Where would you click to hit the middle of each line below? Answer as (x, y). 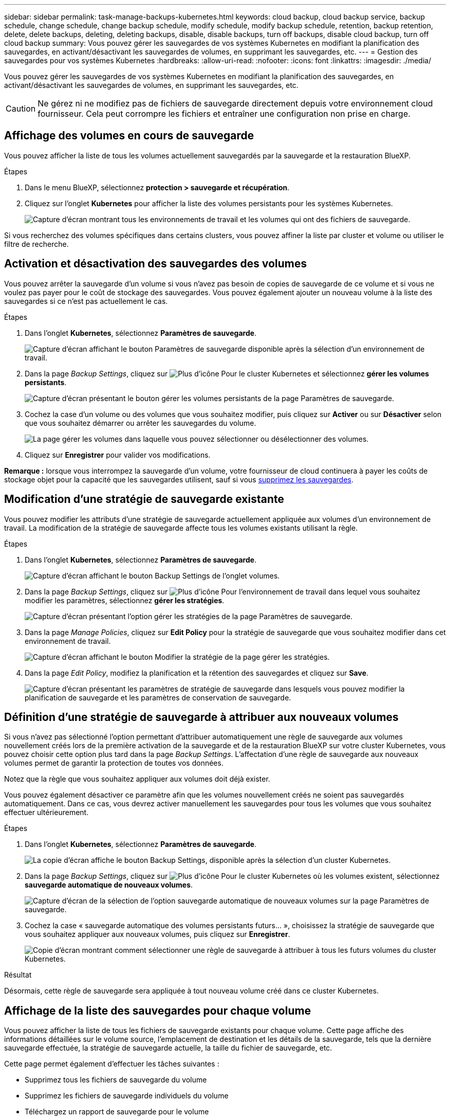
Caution (21, 109)
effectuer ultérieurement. (46, 812)
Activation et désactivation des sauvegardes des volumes (156, 264)
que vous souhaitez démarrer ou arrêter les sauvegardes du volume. (140, 423)
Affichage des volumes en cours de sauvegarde (129, 136)
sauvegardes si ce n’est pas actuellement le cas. (86, 301)
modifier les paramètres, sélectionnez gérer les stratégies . (125, 600)
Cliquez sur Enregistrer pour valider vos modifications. (118, 455)
